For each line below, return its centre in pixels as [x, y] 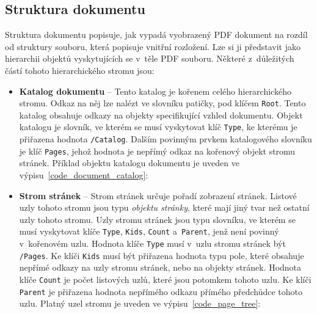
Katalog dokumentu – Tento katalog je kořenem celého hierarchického [155, 91]
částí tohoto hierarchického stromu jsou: [80, 70]
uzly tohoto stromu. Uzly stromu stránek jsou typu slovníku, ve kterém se [157, 219]
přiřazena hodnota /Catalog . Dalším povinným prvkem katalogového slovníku [166, 139]
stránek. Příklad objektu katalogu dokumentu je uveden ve [129, 163]
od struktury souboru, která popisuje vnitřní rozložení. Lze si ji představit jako [153, 46]
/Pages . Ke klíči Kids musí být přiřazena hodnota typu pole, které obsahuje [162, 255]
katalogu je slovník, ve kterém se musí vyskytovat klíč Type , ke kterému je [158, 127]
